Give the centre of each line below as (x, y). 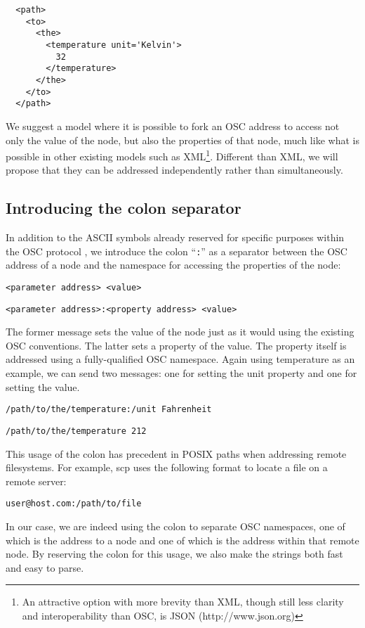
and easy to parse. (45, 567)
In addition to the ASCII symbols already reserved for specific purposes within (175, 237)
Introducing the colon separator (124, 208)
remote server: (36, 481)
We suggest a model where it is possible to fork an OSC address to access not (173, 126)
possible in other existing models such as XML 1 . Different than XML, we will (172, 155)
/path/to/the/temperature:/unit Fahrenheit (109, 410)
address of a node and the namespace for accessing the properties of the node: (173, 265)
